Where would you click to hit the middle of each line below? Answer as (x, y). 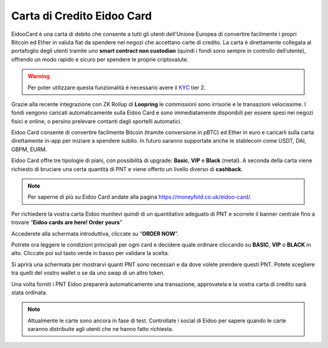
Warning (39, 77)
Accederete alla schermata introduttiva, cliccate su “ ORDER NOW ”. (95, 233)
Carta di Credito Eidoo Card (81, 16)
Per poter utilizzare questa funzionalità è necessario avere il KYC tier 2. (117, 87)
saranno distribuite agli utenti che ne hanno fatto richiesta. (101, 329)
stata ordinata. (29, 292)
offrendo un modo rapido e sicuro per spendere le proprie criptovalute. (100, 59)
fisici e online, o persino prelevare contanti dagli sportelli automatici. (97, 121)
